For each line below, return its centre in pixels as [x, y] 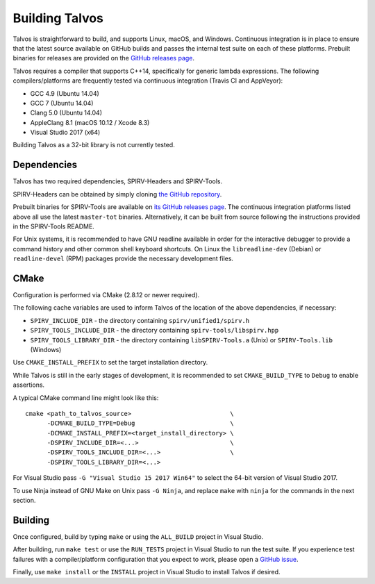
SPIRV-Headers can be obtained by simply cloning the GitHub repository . [117, 194]
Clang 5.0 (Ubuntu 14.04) [66, 113]
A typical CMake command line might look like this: [86, 398]
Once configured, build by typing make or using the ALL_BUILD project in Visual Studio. [138, 536]
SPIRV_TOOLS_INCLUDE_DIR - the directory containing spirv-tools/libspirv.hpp [155, 331]
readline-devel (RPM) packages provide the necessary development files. [123, 259]
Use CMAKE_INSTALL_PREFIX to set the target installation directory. [110, 362]
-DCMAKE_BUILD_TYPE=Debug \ [140, 423]
